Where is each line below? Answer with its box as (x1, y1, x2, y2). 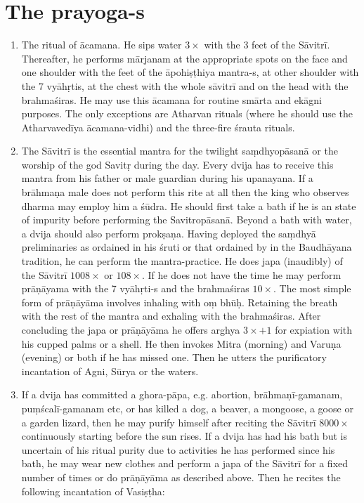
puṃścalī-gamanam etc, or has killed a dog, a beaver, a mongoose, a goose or (21, 400, 353, 415)
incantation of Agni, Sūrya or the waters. (21, 363, 199, 378)
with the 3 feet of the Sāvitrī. (204, 37, 330, 52)
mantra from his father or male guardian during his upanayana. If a (21, 171, 313, 185)
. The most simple (273, 281, 351, 296)
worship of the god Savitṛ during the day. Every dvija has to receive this (21, 157, 334, 171)
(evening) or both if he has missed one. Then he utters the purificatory (21, 350, 327, 365)
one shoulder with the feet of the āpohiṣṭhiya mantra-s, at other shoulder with (21, 65, 359, 79)
